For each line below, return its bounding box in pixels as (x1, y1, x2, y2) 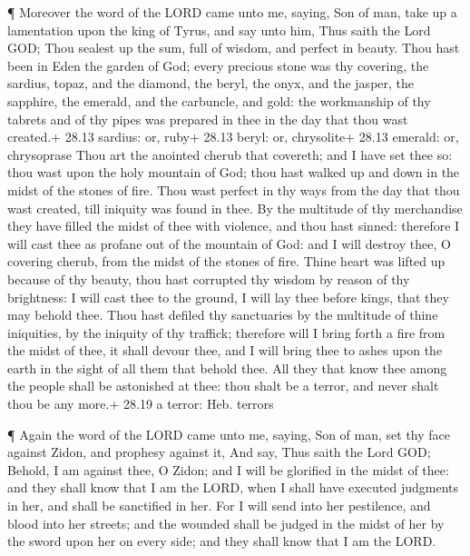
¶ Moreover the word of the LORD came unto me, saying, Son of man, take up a (7, 3, 457, 21)
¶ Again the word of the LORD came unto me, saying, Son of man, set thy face (7, 424, 451, 443)
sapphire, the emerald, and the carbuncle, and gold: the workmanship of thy (7, 91, 431, 110)
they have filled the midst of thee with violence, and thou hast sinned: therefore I (7, 216, 460, 235)
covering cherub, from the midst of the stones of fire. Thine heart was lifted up (7, 252, 446, 271)
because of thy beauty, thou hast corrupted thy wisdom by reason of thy (7, 269, 410, 288)
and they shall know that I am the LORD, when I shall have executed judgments (7, 478, 459, 497)
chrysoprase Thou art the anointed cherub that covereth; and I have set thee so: (7, 144, 453, 164)
